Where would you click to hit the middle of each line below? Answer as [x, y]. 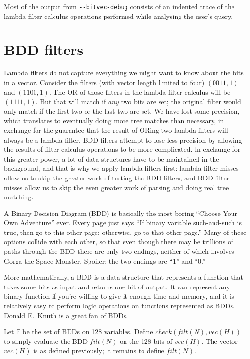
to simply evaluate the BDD [46, 341]
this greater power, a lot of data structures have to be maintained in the [112, 158]
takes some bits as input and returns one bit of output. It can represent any [117, 286]
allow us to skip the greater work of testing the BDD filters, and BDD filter [117, 177]
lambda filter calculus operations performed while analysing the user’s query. [118, 16]
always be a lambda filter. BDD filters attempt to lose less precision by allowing [123, 139]
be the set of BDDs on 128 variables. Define [88, 332]
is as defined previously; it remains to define [99, 350]
